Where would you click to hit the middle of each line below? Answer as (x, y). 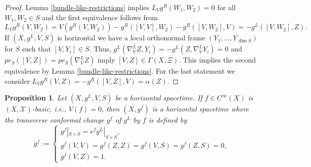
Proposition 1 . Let (36, 98)
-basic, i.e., (49, 109)
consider (17, 80)
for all (226, 7)
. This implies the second (217, 60)
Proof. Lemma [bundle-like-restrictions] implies (77, 7)
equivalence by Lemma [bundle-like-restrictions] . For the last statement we (120, 71)
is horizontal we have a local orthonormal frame (131, 38)
